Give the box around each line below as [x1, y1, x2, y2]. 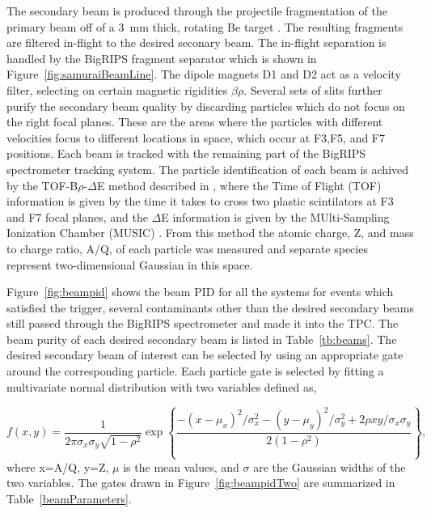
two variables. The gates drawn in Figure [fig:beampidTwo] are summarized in [6, 474, 395, 491]
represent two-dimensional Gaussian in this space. [6, 256, 253, 273]
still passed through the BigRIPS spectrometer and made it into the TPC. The [6, 315, 399, 332]
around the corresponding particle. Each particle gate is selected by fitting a [6, 362, 384, 379]
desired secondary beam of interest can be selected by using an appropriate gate [6, 346, 404, 363]
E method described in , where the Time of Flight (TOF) [96, 176, 382, 193]
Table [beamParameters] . [6, 490, 132, 507]
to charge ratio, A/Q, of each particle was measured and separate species [6, 240, 368, 256]
